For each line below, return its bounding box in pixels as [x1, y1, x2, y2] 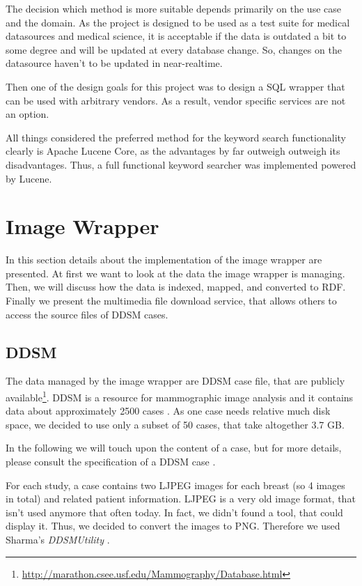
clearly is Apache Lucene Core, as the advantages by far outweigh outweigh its [6, 144, 340, 158]
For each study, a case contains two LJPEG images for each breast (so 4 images [6, 477, 345, 492]
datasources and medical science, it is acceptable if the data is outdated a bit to [6, 29, 347, 43]
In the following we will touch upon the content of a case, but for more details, [6, 440, 342, 455]
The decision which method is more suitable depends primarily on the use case [6, 1, 341, 15]
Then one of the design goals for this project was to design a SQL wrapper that [6, 79, 345, 93]
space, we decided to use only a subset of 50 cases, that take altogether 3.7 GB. [6, 417, 345, 431]
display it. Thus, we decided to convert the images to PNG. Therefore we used [6, 518, 340, 533]
